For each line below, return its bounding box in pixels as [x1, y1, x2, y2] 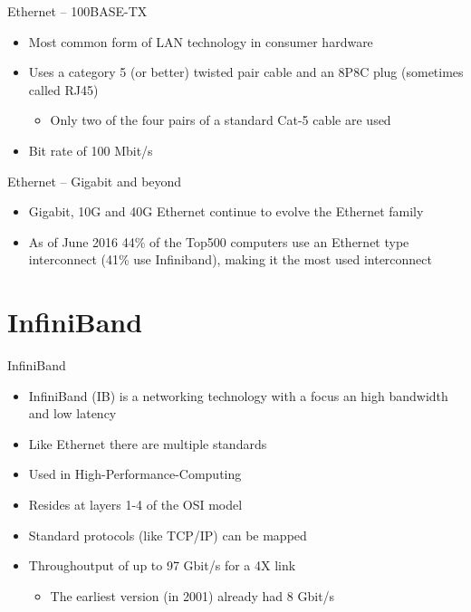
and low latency [28, 404, 117, 423]
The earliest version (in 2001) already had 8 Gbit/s [50, 586, 335, 605]
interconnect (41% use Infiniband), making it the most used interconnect [28, 250, 432, 269]
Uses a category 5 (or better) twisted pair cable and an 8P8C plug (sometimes [28, 62, 464, 81]
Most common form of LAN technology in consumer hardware [28, 32, 373, 51]
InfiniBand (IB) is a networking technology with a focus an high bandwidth [28, 386, 448, 405]
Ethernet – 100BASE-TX [7, 2, 148, 20]
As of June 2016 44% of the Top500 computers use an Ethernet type [28, 232, 409, 251]
